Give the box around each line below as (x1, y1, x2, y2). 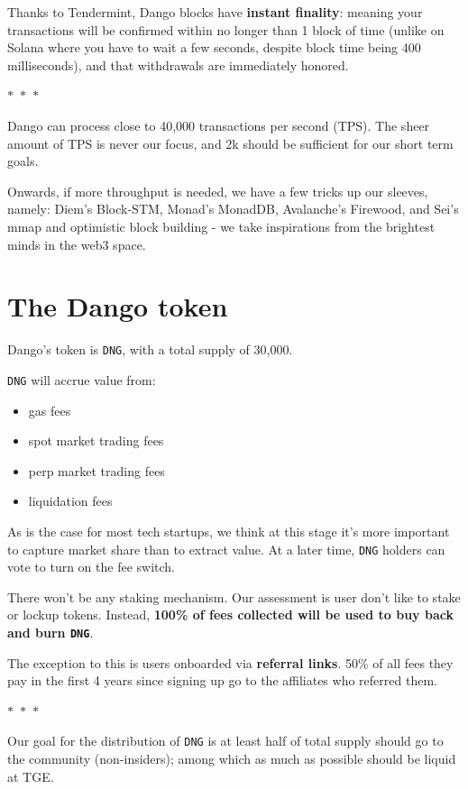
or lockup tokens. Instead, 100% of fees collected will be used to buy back (7, 605, 454, 624)
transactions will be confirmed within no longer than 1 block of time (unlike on (7, 20, 445, 39)
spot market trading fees (28, 431, 164, 450)
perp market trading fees (28, 461, 165, 480)
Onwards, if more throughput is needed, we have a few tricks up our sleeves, (7, 181, 428, 200)
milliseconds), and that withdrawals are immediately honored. (7, 55, 349, 74)
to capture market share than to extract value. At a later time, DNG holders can (7, 539, 445, 558)
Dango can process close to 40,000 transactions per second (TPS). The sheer (7, 115, 430, 134)
